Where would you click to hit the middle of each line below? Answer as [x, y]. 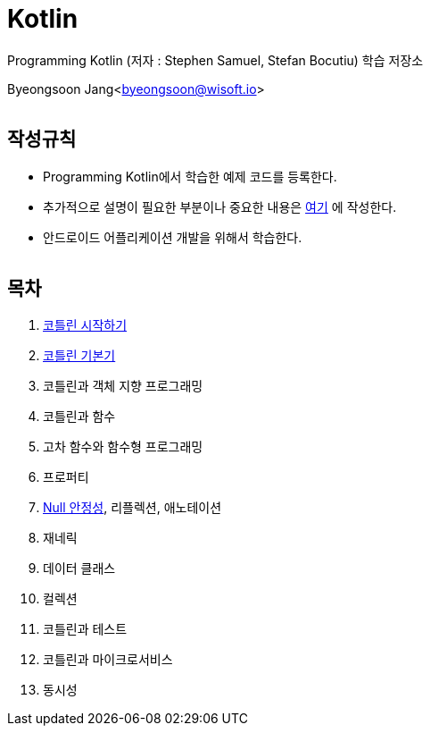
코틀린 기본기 [79, 356]
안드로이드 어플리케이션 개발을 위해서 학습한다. [173, 237]
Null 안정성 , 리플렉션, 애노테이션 [132, 508]
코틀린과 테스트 [85, 629]
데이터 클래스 [79, 569]
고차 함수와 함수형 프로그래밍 [123, 447]
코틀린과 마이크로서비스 [108, 660]
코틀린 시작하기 [85, 325]
